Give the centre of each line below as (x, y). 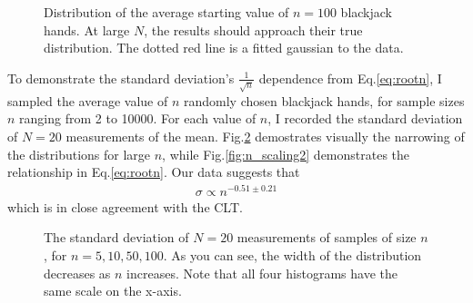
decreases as (77, 273)
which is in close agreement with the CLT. (125, 206)
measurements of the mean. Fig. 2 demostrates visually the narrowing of (265, 136)
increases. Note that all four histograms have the (262, 273)
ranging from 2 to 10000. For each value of (138, 118)
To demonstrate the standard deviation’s (121, 78)
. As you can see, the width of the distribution (292, 255)
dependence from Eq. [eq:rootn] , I (350, 78)
